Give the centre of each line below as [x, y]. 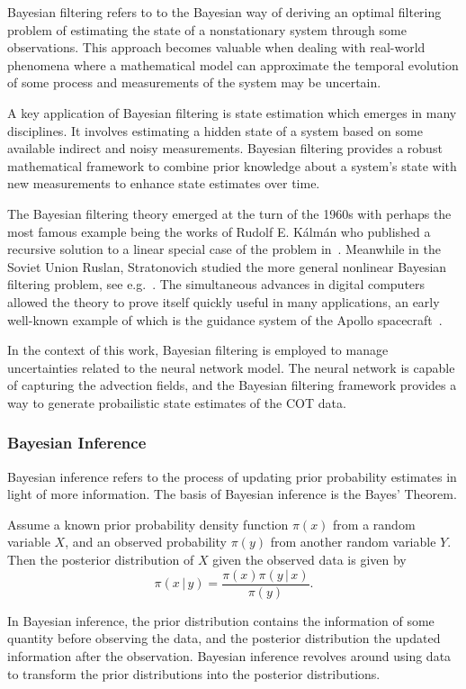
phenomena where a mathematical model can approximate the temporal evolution [233, 64]
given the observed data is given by [309, 560]
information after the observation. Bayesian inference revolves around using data [229, 655]
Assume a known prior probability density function [148, 524]
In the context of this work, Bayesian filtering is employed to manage [198, 350]
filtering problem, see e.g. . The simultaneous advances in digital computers [216, 284]
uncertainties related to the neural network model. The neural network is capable [231, 367]
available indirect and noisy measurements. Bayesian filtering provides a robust [225, 148]
